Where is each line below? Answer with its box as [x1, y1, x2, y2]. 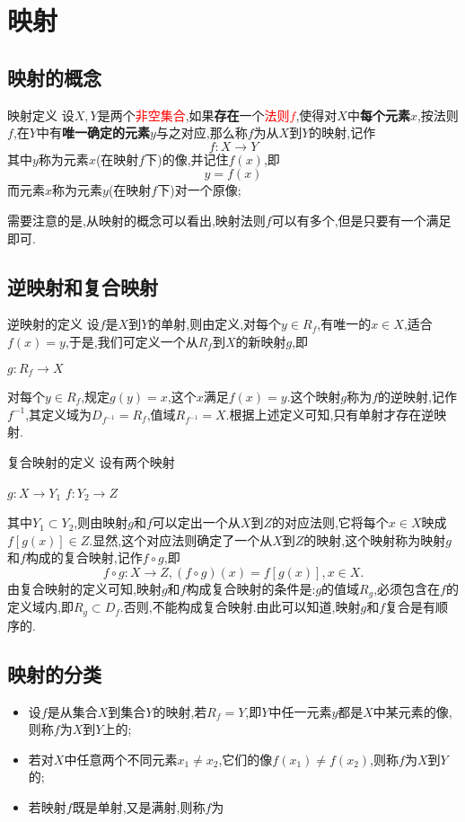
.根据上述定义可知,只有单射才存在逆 [225, 404, 434, 423]
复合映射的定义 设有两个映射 [7, 452, 175, 471]
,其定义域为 [25, 404, 92, 423]
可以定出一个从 [152, 513, 241, 532]
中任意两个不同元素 [64, 749, 178, 768]
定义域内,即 [7, 597, 74, 616]
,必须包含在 [373, 579, 441, 597]
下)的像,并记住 [145, 149, 229, 168]
